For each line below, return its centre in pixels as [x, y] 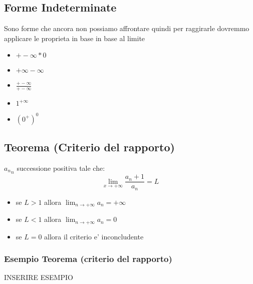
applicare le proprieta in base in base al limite [75, 38]
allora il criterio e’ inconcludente [94, 236]
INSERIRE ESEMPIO [39, 277]
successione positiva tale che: [61, 168]
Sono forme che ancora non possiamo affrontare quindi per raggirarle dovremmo [127, 28]
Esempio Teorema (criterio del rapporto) [88, 259]
